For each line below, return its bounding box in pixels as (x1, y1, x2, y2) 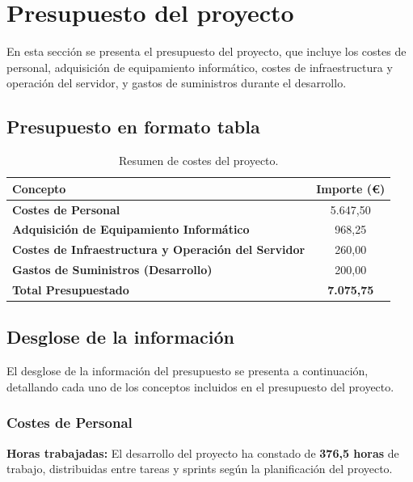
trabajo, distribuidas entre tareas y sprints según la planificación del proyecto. (6, 460, 393, 477)
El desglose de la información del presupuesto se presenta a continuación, (6, 362, 369, 379)
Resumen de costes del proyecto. (118, 152, 279, 169)
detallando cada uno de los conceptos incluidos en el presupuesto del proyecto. (6, 378, 394, 395)
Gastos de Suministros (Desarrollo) (12, 261, 213, 278)
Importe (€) (316, 180, 386, 197)
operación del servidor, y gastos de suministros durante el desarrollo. (6, 74, 347, 91)
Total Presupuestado (12, 281, 129, 298)
